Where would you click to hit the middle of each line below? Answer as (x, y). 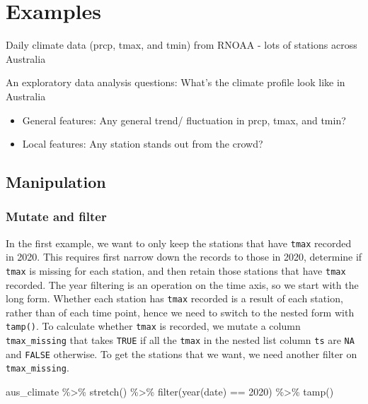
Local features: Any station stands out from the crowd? (143, 144)
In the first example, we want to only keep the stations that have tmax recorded (179, 243)
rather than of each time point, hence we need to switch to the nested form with (180, 312)
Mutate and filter (56, 216)
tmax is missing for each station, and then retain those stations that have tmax (176, 270)
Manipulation (56, 182)
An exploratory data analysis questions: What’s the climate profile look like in (176, 82)
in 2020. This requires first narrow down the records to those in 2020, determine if (184, 257)
